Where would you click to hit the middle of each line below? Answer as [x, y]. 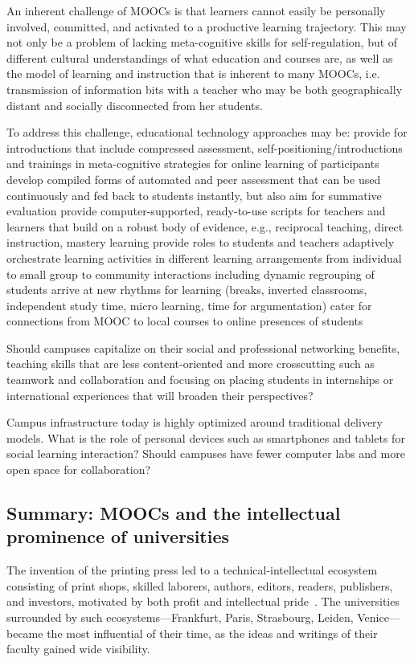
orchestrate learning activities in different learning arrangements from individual [204, 257]
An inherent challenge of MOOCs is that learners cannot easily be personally [196, 10]
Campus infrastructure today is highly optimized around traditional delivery [195, 422]
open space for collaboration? [79, 470]
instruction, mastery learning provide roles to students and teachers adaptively [201, 242]
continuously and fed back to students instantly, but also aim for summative [194, 195]
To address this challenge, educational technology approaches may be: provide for [207, 132]
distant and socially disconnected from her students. [135, 105]
